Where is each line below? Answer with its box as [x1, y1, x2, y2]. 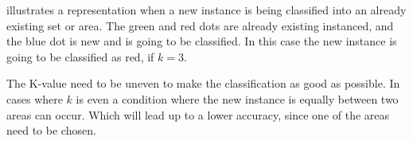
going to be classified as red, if [6, 48, 154, 65]
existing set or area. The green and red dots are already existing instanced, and [6, 17, 394, 33]
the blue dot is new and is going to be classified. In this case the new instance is [6, 33, 397, 49]
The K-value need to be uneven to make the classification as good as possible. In [6, 75, 400, 92]
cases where [6, 90, 63, 107]
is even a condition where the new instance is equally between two [76, 90, 399, 107]
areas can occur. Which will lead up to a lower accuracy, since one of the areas [6, 106, 390, 123]
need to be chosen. [6, 122, 96, 139]
